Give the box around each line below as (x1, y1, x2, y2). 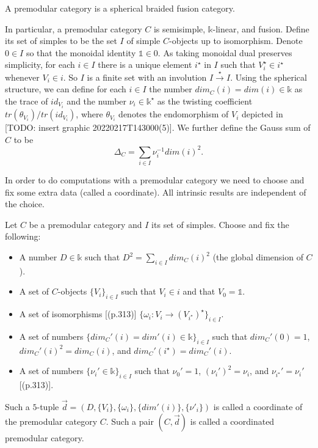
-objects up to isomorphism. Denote (168, 34, 303, 47)
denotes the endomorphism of (118, 108, 229, 120)
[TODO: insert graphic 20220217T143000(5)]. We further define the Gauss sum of (5, 121, 311, 134)
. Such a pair (106, 414, 154, 427)
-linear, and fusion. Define (212, 22, 309, 35)
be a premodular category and (29, 218, 142, 230)
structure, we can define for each (5, 83, 126, 95)
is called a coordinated (190, 414, 275, 427)
